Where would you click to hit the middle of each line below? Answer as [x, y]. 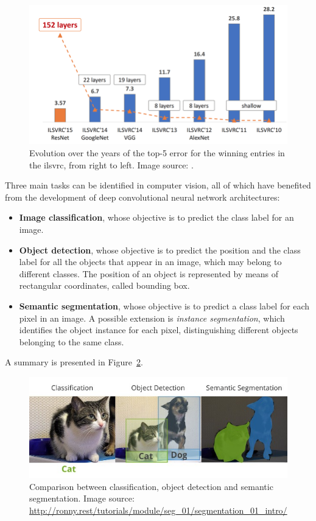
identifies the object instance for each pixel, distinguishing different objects [159, 330]
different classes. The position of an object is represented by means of [149, 273]
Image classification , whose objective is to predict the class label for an [156, 217]
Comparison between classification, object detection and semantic [151, 486]
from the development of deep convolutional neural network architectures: [142, 197]
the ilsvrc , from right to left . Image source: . [111, 164]
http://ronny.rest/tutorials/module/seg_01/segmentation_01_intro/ [158, 510]
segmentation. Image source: [82, 498]
